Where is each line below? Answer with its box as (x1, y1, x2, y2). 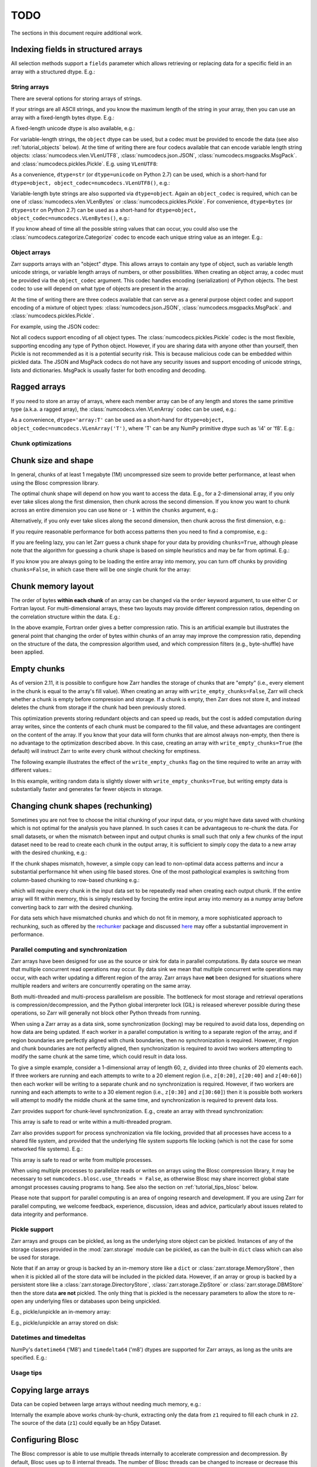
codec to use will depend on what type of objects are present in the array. (11, 285, 190, 292)
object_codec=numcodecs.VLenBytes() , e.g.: (11, 215, 130, 222)
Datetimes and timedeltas (11, 1334, 86, 1342)
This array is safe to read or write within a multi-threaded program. (11, 1118, 173, 1125)
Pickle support (11, 1225, 54, 1233)
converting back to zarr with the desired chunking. (11, 904, 133, 911)
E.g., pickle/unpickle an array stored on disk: (11, 1319, 119, 1326)
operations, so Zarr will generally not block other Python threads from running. (11, 1009, 201, 1016)
